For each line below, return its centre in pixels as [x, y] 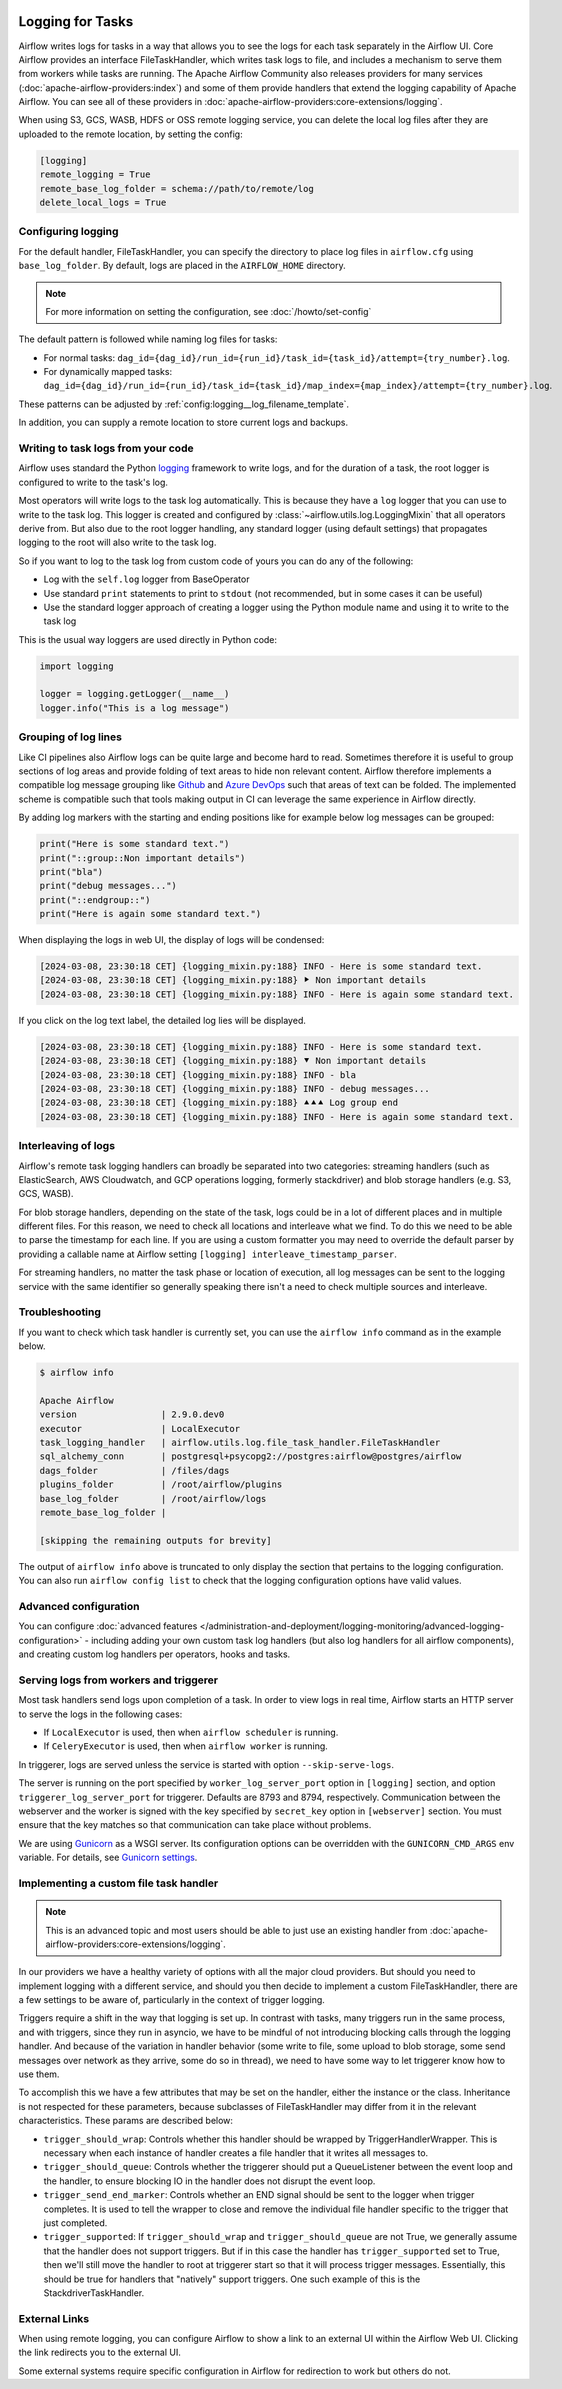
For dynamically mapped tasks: [108, 372]
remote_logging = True [95, 174]
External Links [54, 2318]
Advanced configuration [79, 1606]
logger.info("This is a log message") [134, 708]
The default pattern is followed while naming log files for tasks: [148, 339]
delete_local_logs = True [103, 203]
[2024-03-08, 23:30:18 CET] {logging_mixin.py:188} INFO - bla [198, 1074]
